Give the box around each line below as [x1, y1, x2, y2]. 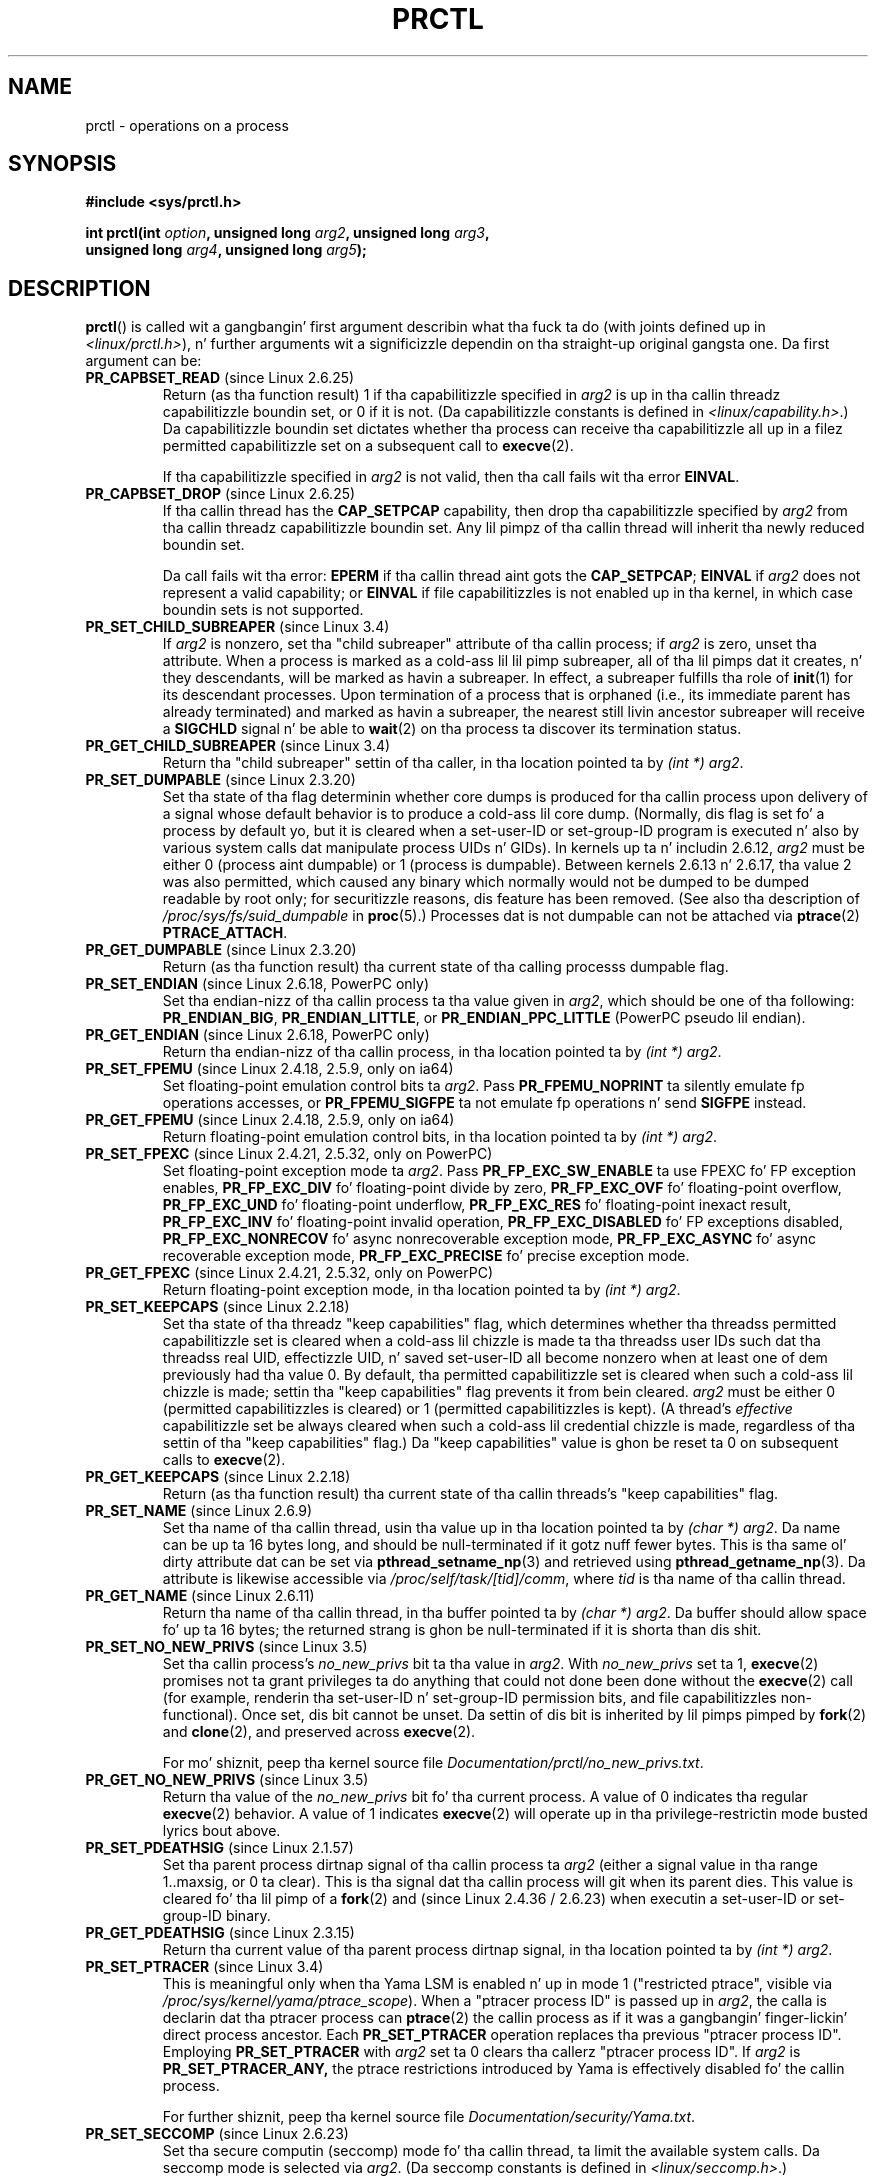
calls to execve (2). [162, 1451, 286, 1469]
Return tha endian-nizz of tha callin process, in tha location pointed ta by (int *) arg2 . [162, 1043, 722, 1061]
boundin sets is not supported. [162, 601, 364, 619]
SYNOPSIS [8, 151, 117, 177]
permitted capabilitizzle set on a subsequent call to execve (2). [162, 437, 574, 455]
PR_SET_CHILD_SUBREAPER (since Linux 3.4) [85, 618, 390, 636]
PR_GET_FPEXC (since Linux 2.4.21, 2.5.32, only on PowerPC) [85, 1264, 494, 1282]
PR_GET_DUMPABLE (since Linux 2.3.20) [85, 941, 357, 959]
